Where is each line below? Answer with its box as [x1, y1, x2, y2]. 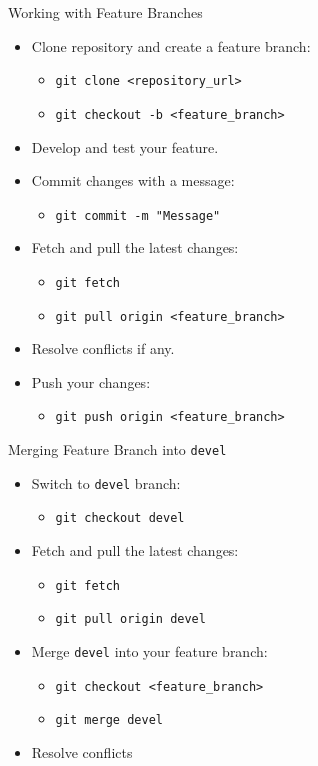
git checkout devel [55, 511, 185, 526]
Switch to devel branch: [31, 472, 181, 493]
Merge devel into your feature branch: [31, 640, 268, 661]
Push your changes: [31, 371, 151, 392]
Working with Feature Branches [8, 2, 203, 22]
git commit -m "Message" [55, 208, 221, 223]
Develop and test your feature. [31, 136, 219, 157]
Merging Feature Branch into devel [8, 439, 227, 460]
